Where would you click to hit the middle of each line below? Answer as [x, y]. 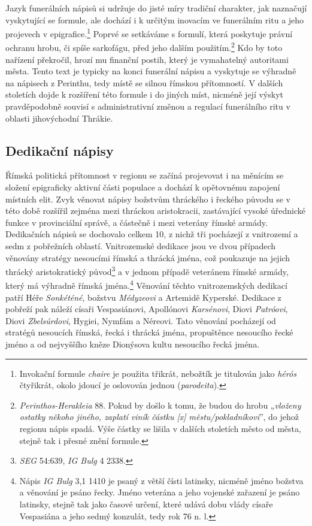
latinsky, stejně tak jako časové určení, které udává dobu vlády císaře [146, 504]
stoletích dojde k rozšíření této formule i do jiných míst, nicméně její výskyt [144, 94]
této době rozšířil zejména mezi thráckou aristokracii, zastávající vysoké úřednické [156, 211]
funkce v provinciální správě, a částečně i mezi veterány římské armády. [137, 222]
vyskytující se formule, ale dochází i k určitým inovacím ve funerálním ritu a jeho [155, 19]
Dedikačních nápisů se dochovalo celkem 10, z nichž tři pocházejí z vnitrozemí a [152, 234]
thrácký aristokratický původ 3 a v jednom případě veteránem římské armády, [147, 270]
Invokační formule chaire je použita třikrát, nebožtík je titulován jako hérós [158, 373]
